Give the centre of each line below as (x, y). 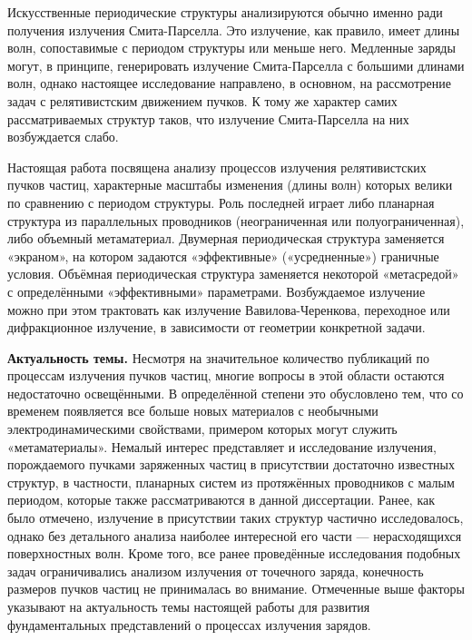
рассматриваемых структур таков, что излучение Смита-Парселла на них (208, 118)
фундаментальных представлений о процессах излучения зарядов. (189, 624)
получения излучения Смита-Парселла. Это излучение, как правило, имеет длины (234, 30)
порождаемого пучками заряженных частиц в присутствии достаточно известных (231, 464)
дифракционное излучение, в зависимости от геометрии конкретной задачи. (216, 327)
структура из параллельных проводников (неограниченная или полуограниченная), (236, 220)
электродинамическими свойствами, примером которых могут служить (202, 429)
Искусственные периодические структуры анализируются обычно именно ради (225, 12)
